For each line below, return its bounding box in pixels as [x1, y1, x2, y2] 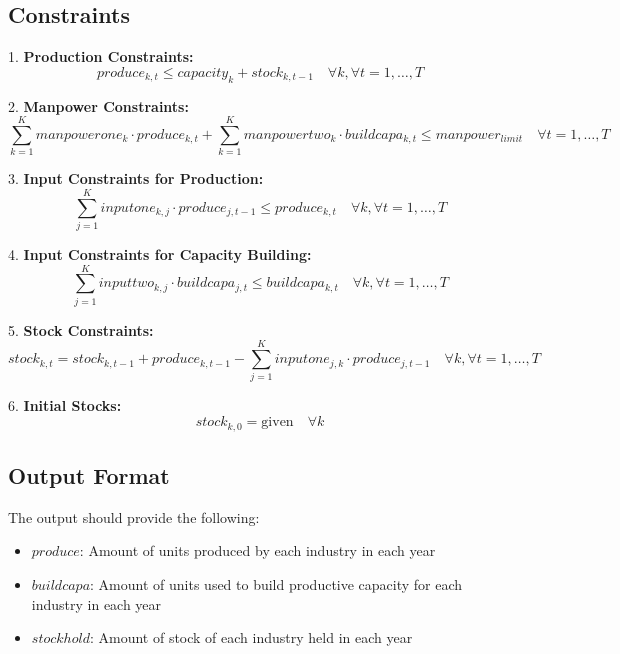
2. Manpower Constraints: [8, 95, 189, 116]
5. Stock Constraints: [8, 319, 154, 340]
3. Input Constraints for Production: [8, 168, 264, 189]
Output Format [8, 459, 170, 490]
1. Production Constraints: [8, 46, 194, 67]
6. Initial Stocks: [8, 395, 122, 416]
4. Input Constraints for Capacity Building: [8, 244, 312, 265]
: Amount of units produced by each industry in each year [79, 540, 436, 561]
